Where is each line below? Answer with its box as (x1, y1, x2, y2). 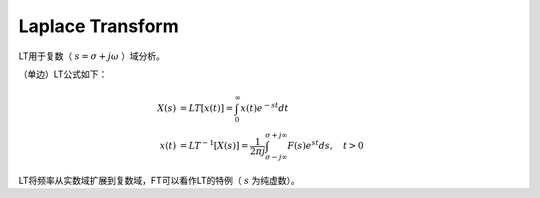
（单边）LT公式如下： (18, 68, 108, 80)
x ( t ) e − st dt (240, 101, 289, 114)
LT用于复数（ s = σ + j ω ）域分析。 (18, 50, 165, 62)
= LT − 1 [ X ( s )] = (179, 138, 249, 151)
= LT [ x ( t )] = (179, 103, 234, 114)
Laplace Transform (18, 15, 179, 37)
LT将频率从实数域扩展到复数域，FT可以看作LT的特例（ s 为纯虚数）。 (18, 174, 300, 186)
